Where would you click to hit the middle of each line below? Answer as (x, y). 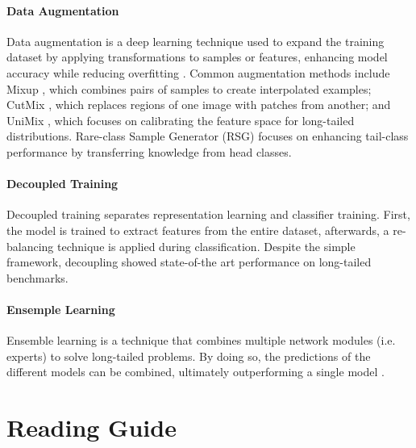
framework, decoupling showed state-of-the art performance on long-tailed (189, 262)
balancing (30, 246)
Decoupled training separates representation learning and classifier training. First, (208, 214)
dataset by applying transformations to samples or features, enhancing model (197, 57)
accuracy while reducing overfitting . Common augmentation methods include (198, 72)
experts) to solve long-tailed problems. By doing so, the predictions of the (189, 356)
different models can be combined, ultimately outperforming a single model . (196, 372)
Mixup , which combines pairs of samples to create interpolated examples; (189, 88)
